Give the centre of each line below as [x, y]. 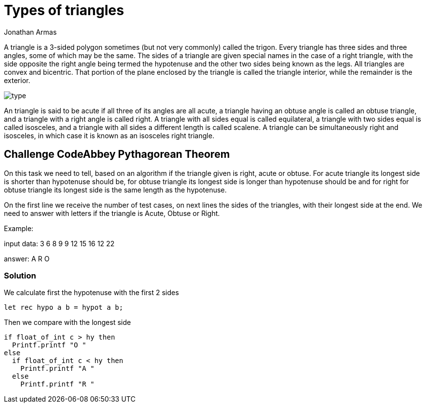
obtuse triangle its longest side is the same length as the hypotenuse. [115, 190]
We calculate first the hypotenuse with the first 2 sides [91, 293]
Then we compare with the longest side [68, 322]
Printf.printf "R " [57, 384]
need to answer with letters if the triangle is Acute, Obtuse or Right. [112, 213]
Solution [20, 275]
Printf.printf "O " [49, 345]
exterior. [17, 80]
